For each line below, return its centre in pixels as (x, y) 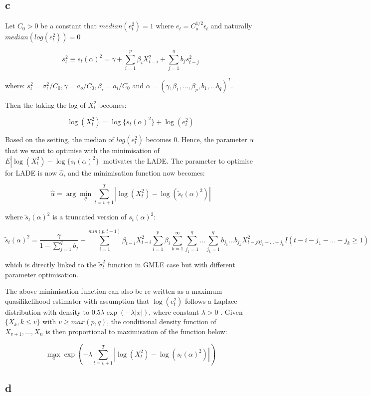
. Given (232, 311)
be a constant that (69, 26)
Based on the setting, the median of (60, 139)
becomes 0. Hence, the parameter (196, 139)
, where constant (174, 311)
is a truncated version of (90, 217)
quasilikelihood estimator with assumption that (77, 300)
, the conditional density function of (162, 321)
